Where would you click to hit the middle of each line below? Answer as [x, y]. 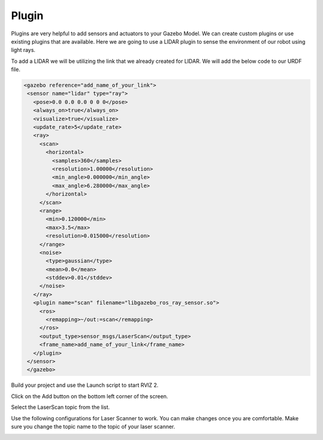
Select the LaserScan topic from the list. [60, 407]
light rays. [23, 50]
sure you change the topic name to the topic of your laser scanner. [93, 426]
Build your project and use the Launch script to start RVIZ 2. [85, 385]
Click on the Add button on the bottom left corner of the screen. [90, 396]
